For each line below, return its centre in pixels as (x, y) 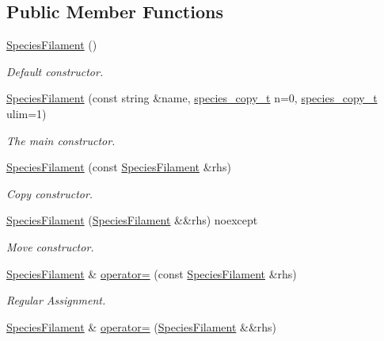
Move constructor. (50, 246)
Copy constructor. (50, 193)
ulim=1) (27, 113)
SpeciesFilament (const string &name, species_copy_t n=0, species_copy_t (192, 98)
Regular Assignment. (56, 300)
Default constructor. (55, 71)
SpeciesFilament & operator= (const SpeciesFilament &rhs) (152, 273)
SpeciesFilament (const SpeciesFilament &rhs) (119, 167)
